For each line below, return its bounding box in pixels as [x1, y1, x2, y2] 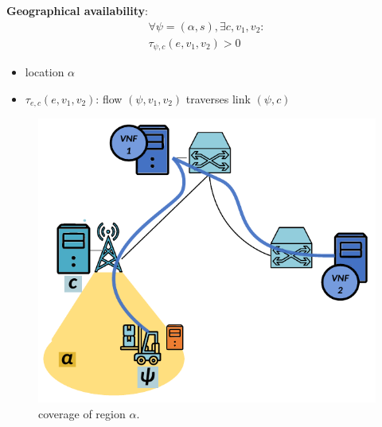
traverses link [185, 90, 251, 107]
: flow [95, 90, 123, 107]
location [25, 64, 64, 80]
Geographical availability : [6, 2, 148, 18]
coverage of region [38, 405, 126, 421]
